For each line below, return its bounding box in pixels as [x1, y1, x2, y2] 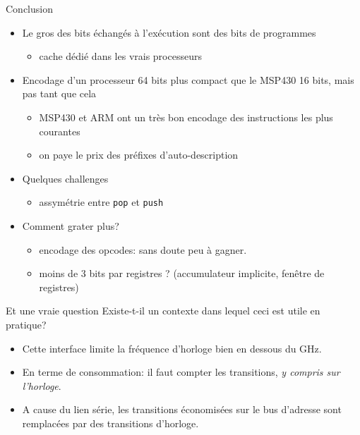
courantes [39, 123, 80, 138]
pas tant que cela [22, 86, 97, 101]
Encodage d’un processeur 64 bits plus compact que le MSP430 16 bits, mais [22, 72, 354, 87]
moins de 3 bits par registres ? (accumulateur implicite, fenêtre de [39, 266, 325, 281]
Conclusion [6, 1, 53, 16]
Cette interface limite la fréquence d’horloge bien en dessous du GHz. [22, 341, 322, 355]
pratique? [6, 317, 47, 331]
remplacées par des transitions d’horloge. [22, 415, 199, 430]
